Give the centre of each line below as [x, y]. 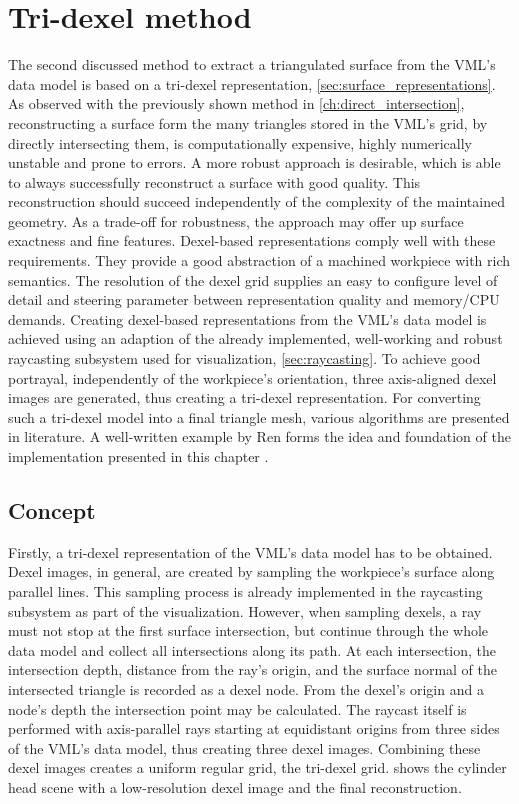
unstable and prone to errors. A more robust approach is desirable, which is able [254, 162]
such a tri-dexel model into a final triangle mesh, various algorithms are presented [259, 416]
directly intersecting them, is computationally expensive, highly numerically [240, 142]
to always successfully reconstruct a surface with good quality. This [214, 181]
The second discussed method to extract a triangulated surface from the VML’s [252, 64]
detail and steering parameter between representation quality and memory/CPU [254, 299]
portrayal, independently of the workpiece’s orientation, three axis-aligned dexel [252, 377]
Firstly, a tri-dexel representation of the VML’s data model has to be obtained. [250, 551]
